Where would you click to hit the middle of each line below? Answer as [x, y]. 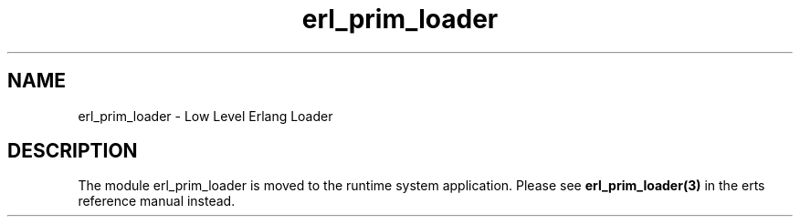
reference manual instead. [157, 201]
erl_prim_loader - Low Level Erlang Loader [205, 116]
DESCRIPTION [73, 151]
